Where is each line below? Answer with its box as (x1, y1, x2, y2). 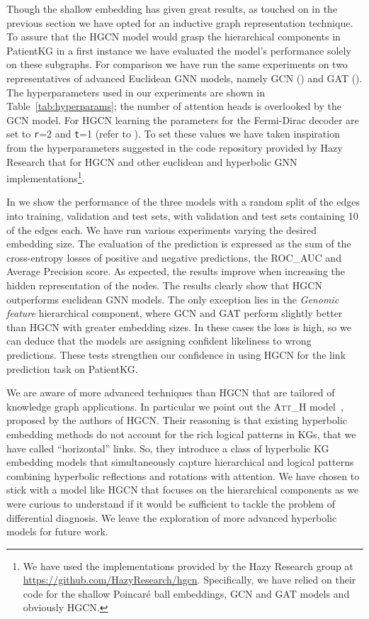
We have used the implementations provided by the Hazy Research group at (23, 558, 353, 573)
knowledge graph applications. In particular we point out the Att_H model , (6, 398, 344, 413)
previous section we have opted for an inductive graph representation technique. (6, 15, 353, 30)
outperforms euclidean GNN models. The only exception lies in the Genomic (6, 291, 339, 306)
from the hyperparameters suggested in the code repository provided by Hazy (6, 140, 343, 155)
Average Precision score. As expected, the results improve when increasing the (6, 264, 346, 279)
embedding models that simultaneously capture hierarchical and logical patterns (6, 455, 354, 469)
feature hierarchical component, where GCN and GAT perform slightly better (6, 306, 343, 320)
